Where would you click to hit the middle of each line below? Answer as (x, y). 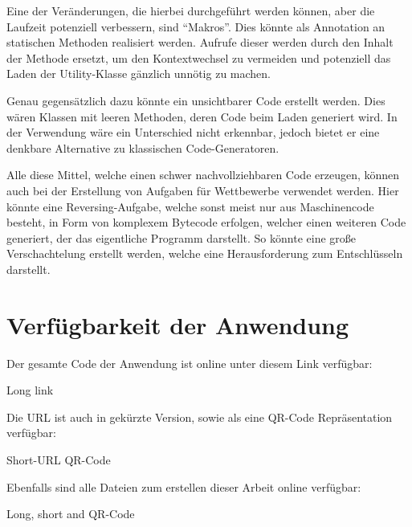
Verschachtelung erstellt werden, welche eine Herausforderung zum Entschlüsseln (205, 253)
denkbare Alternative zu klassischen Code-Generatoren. (143, 147)
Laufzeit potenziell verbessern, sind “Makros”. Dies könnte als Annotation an (196, 26)
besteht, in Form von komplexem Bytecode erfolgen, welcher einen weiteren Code (206, 222)
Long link (30, 390)
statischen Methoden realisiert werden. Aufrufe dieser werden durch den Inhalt (200, 42)
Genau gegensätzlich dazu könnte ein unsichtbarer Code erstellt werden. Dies (196, 100)
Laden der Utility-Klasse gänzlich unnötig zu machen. (139, 74)
